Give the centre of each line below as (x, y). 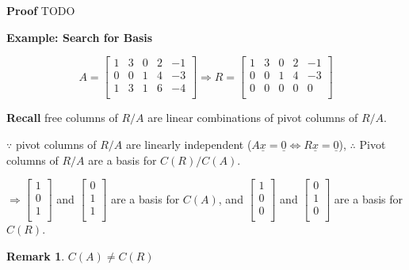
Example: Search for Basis (80, 37)
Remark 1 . (36, 255)
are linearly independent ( (189, 144)
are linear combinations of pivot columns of (253, 118)
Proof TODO (41, 10)
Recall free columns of (62, 118)
